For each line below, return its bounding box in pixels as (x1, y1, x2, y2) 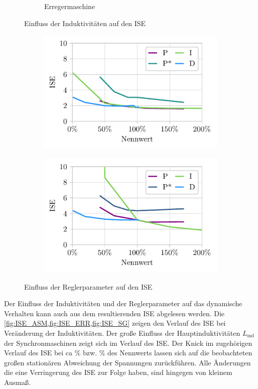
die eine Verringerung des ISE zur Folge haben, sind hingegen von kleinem (4, 367, 232, 377)
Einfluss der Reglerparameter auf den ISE (24, 281, 153, 292)
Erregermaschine (44, 1, 95, 11)
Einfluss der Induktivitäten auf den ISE (24, 18, 146, 28)
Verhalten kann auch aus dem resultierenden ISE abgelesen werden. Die (4, 308, 225, 318)
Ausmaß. (4, 377, 31, 387)
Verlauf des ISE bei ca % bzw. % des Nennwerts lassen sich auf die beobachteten (4, 347, 252, 358)
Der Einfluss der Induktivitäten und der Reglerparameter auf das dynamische (4, 298, 242, 309)
